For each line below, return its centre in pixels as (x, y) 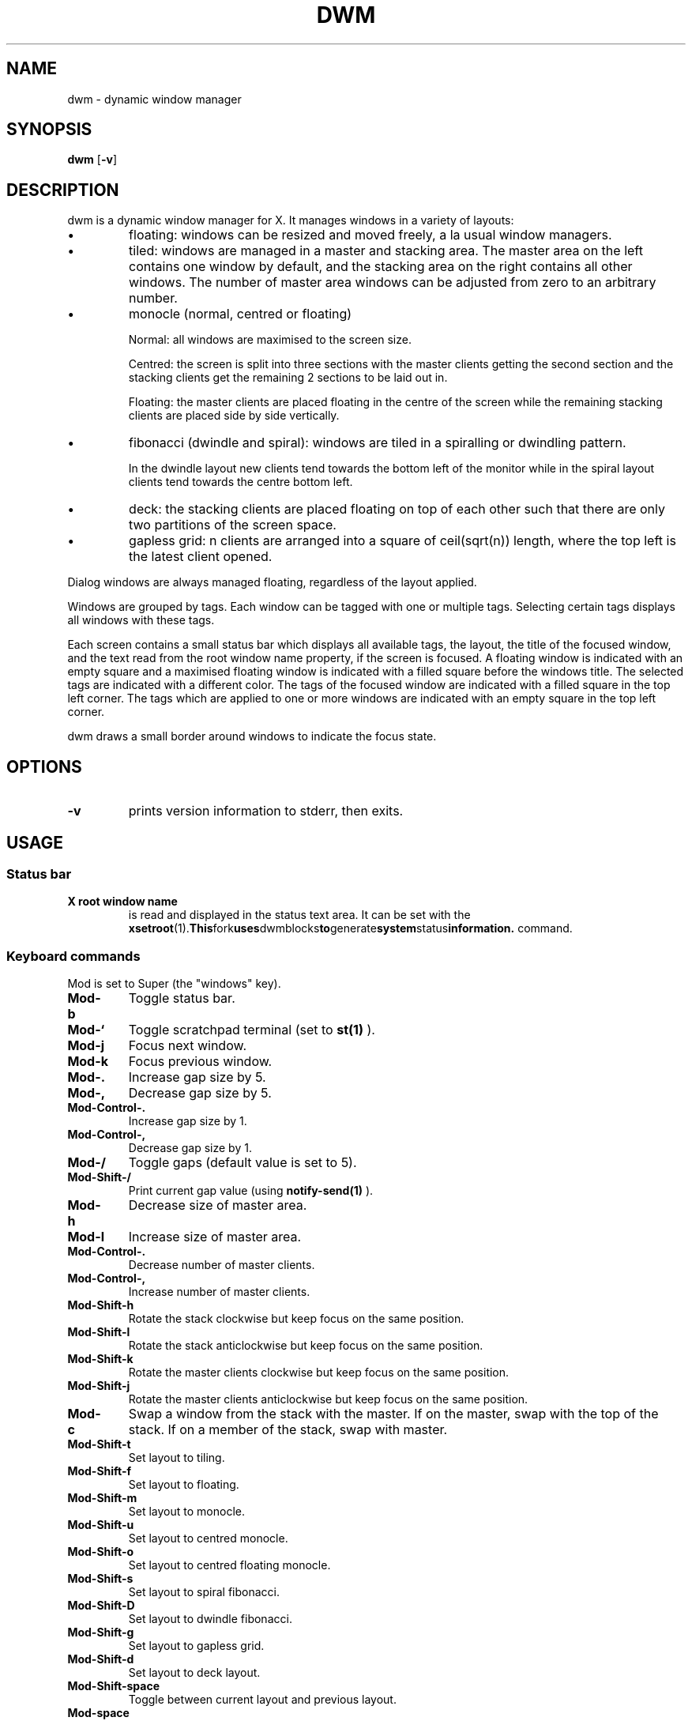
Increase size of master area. (215, 1237)
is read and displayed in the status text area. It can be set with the (299, 915)
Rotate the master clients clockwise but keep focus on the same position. (319, 1373)
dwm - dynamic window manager (154, 99)
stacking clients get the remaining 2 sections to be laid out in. (288, 378)
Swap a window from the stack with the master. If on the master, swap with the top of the (393, 1414)
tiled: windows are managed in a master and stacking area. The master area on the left (386, 251)
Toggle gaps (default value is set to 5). (243, 1163)
